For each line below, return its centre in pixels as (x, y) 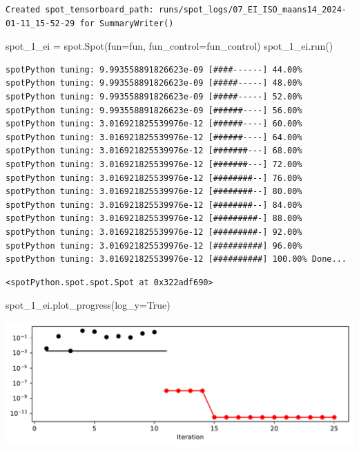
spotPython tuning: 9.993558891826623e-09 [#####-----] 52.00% (154, 96)
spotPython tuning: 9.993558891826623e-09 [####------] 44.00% (154, 69)
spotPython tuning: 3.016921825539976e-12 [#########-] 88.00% (154, 219)
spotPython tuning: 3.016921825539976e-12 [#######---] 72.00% (154, 164)
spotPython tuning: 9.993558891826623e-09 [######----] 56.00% (154, 110)
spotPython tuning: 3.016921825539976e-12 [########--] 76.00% (154, 178)
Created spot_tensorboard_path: (80, 10)
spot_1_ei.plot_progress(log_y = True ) (88, 305)
